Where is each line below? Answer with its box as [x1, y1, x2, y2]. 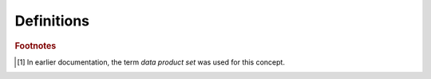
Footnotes [14, 40, 57, 51]
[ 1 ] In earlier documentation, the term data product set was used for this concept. [17, 57, 285, 67]
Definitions [14, 12, 90, 30]
